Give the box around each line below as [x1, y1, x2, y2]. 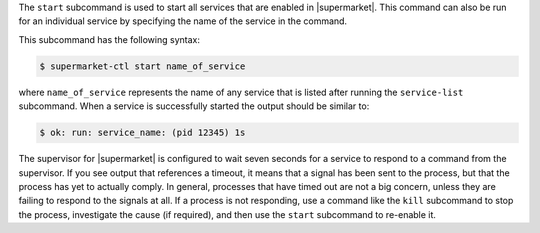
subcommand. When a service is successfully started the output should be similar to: [18, 100, 370, 112]
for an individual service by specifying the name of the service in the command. [18, 15, 348, 27]
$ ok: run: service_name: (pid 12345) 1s [39, 127, 246, 139]
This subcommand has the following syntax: [18, 33, 200, 45]
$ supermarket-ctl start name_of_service [39, 60, 246, 72]
